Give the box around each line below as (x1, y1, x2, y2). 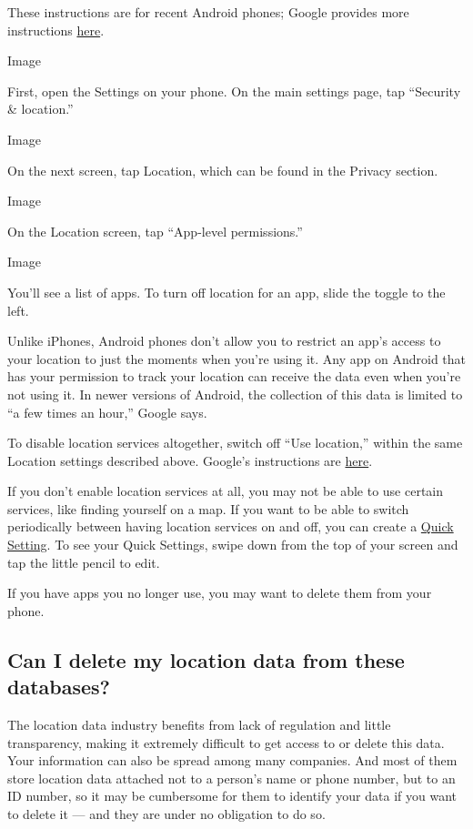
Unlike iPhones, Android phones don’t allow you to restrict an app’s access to (7, 331, 441, 350)
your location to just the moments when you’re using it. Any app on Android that (7, 349, 466, 368)
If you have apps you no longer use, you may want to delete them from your (7, 583, 432, 602)
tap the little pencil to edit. (7, 552, 160, 571)
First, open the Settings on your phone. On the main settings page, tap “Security (7, 81, 461, 100)
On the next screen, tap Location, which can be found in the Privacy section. (7, 160, 438, 179)
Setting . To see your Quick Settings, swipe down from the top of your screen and (7, 535, 458, 554)
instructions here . (7, 20, 105, 39)
